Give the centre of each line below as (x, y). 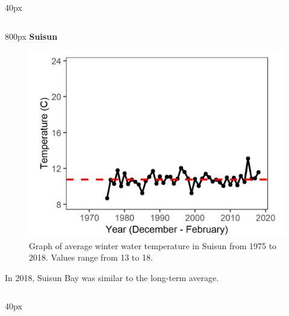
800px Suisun (31, 36)
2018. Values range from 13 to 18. (91, 257)
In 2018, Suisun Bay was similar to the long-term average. (112, 277)
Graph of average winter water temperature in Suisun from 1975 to (153, 245)
